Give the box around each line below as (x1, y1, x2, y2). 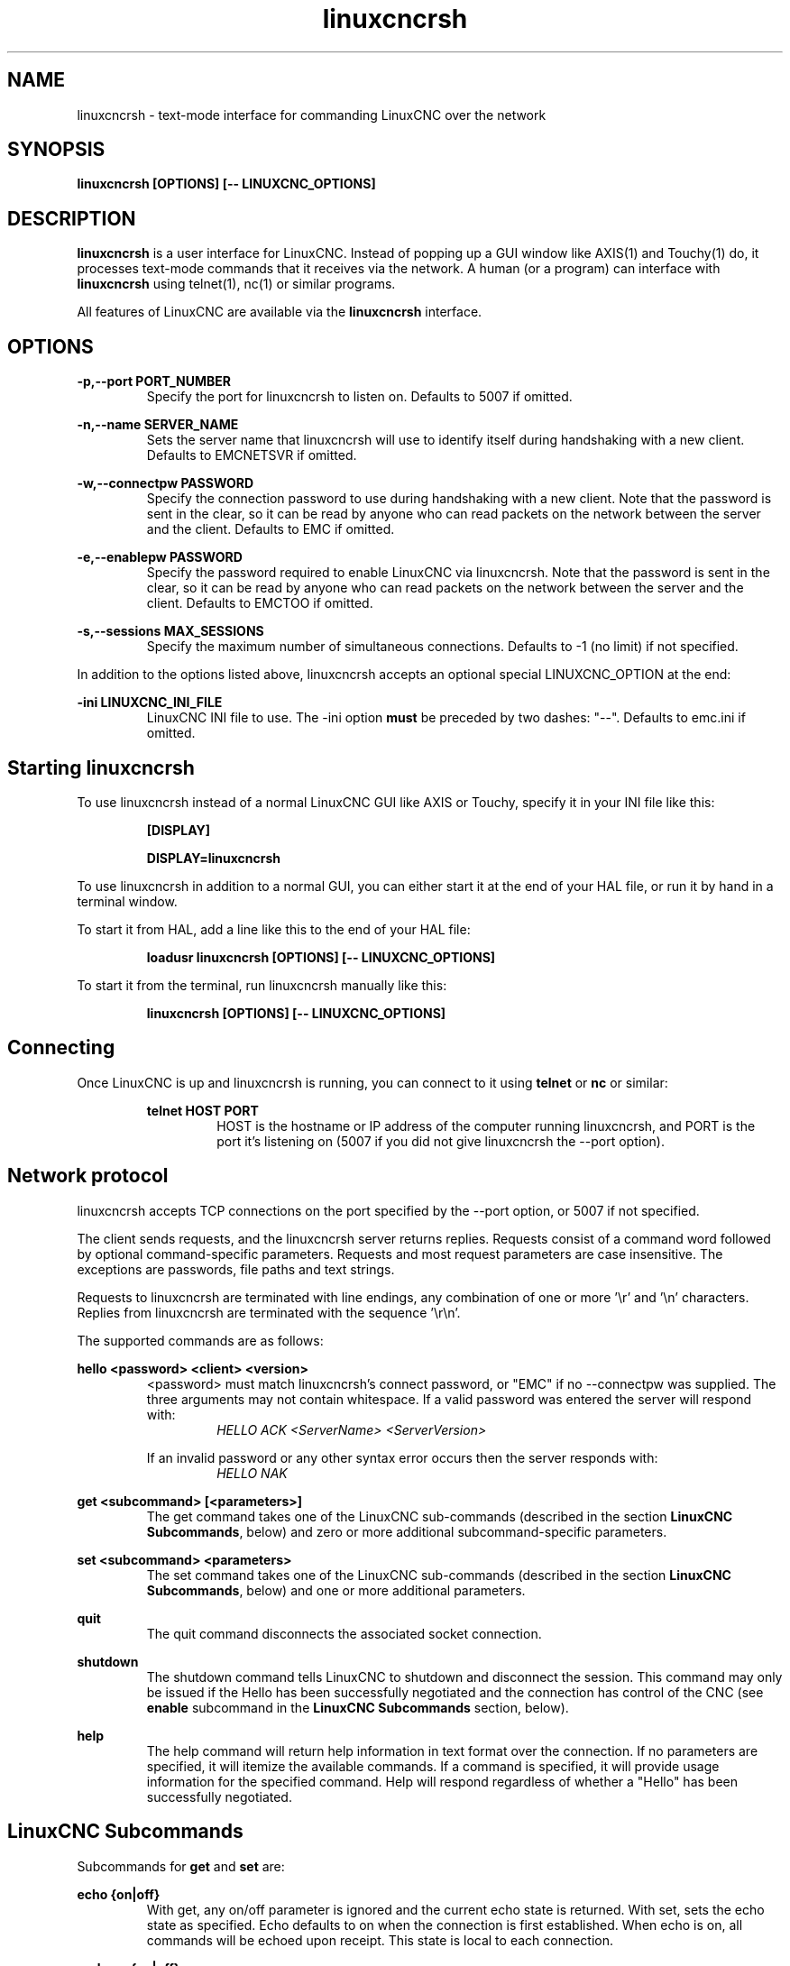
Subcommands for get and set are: (77, 1858, 285, 1874)
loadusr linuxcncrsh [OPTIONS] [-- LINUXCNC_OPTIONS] (146, 949, 496, 965)
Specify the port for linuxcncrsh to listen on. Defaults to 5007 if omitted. (146, 389, 573, 405)
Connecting (7, 1036, 115, 1060)
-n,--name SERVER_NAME (77, 417, 239, 433)
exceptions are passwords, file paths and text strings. (77, 1261, 395, 1277)
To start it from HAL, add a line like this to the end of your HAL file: (77, 921, 471, 937)
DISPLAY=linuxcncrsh (146, 850, 281, 866)
